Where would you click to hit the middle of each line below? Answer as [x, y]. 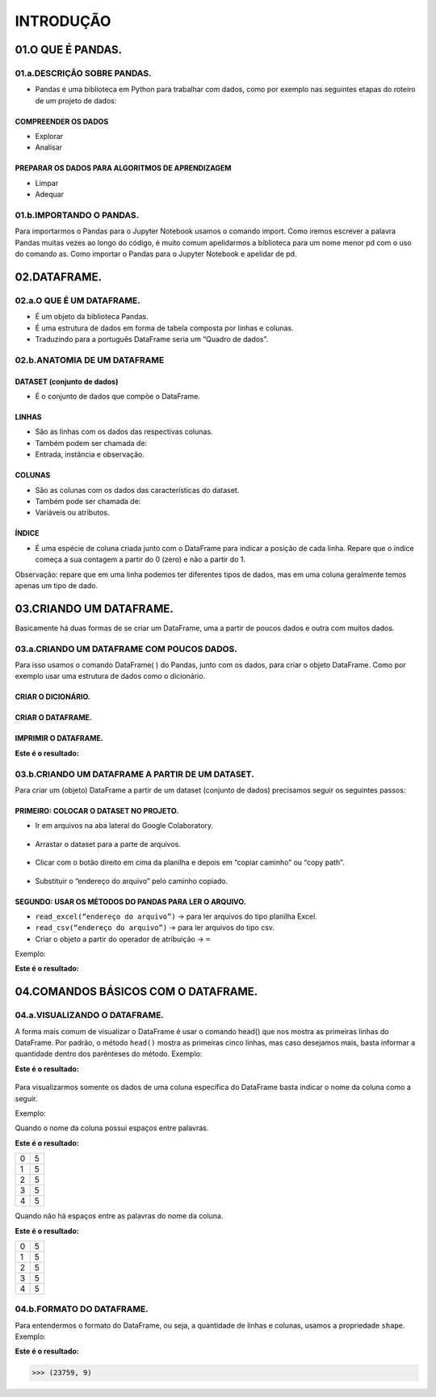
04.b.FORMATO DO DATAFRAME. [82, 1309]
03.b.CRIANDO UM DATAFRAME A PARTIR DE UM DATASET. [134, 774]
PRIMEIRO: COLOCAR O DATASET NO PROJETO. [97, 810]
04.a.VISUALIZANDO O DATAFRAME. [90, 1016]
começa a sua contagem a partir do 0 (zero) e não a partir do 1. [140, 560]
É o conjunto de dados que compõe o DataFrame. [118, 397]
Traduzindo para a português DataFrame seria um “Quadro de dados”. [152, 339]
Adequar [50, 195]
